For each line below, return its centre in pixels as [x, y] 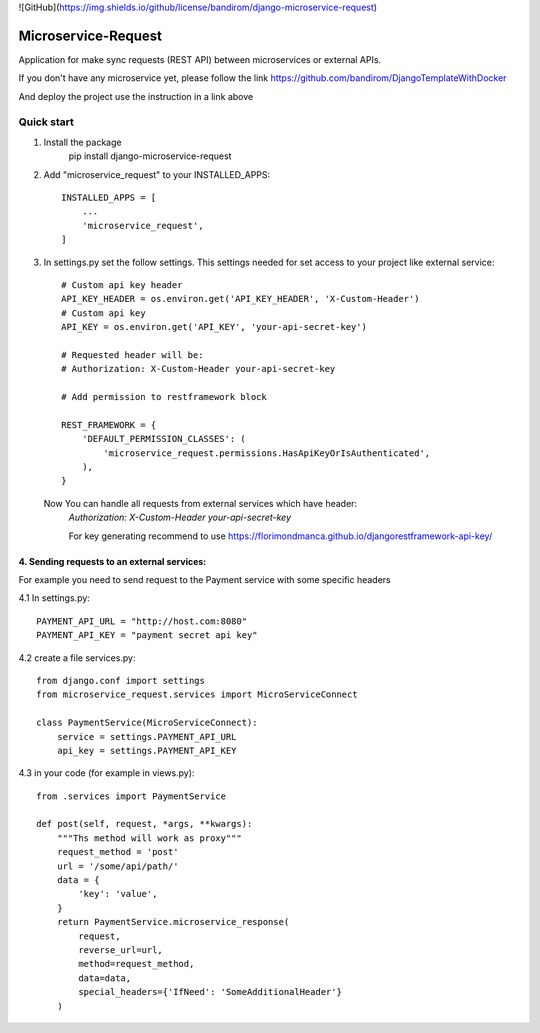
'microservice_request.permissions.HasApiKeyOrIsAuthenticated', [267, 453]
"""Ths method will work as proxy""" [149, 838]
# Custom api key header [122, 284]
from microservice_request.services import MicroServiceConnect [197, 694]
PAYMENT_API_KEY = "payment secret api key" [147, 635]
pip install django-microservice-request [150, 156]
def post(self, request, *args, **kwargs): [144, 824]
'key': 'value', [118, 894]
